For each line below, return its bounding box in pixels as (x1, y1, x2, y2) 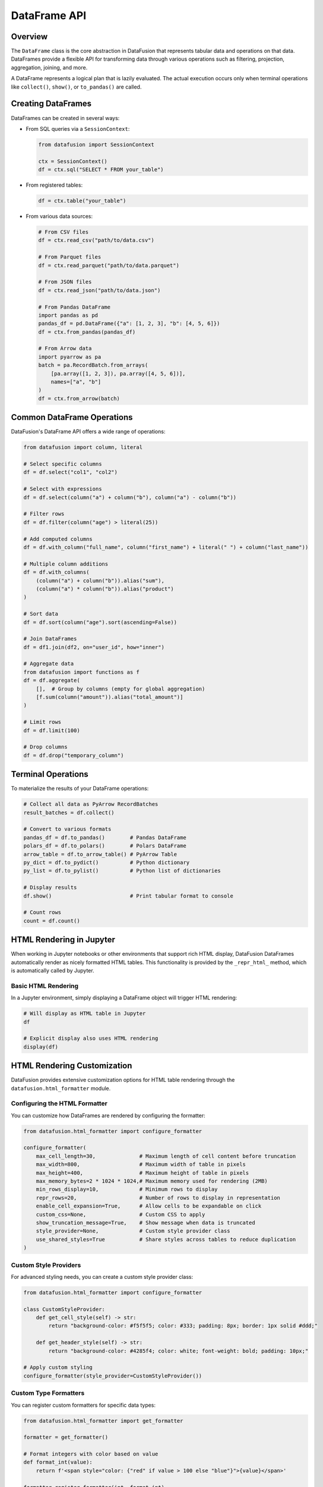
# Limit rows (23, 719, 62, 726)
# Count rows (23, 909, 62, 916)
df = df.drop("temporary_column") (23, 752, 124, 758)
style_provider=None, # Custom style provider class (36, 1228, 230, 1234)
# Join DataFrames (23, 635, 77, 642)
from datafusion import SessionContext (38, 141, 154, 148)
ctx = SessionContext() (38, 158, 108, 165)
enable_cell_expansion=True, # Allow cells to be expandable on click (36, 1203, 262, 1210)
